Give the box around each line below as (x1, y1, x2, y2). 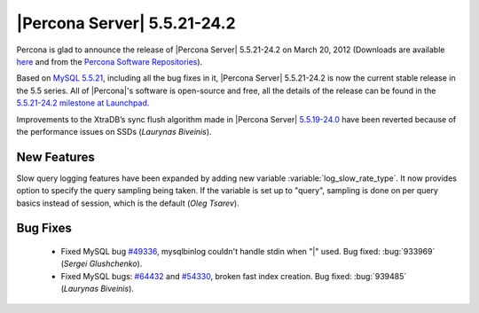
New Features (16, 149, 95, 164)
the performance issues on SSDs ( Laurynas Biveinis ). (16, 126, 212, 137)
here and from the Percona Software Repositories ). (16, 56, 203, 67)
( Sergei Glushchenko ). (60, 258, 143, 270)
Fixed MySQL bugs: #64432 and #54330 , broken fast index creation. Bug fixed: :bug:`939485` (60, 270, 407, 281)
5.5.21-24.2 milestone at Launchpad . (16, 98, 150, 108)
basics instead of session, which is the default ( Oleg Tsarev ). (16, 198, 239, 208)
